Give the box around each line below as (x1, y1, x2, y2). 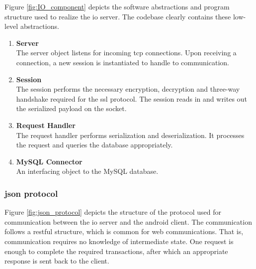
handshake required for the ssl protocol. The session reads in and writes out (16, 93, 247, 104)
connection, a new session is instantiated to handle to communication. (16, 57, 229, 67)
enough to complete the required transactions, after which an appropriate (4, 246, 228, 256)
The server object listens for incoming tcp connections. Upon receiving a (16, 47, 237, 58)
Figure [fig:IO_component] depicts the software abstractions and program (4, 1, 230, 11)
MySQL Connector (16, 156, 83, 166)
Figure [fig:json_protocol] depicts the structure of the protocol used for (4, 207, 221, 217)
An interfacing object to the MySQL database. (16, 166, 159, 176)
